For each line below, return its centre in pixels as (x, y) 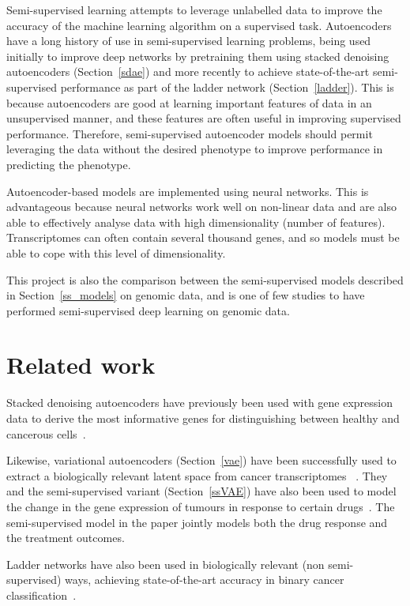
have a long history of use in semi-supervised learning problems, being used (189, 41)
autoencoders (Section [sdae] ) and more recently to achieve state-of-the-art (188, 72)
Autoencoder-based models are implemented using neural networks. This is (188, 191)
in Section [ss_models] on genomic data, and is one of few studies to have (186, 295)
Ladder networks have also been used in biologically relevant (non (166, 564)
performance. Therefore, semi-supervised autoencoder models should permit (190, 133)
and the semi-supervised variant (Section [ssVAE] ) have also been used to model (201, 491)
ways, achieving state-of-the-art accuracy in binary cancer (205, 580)
